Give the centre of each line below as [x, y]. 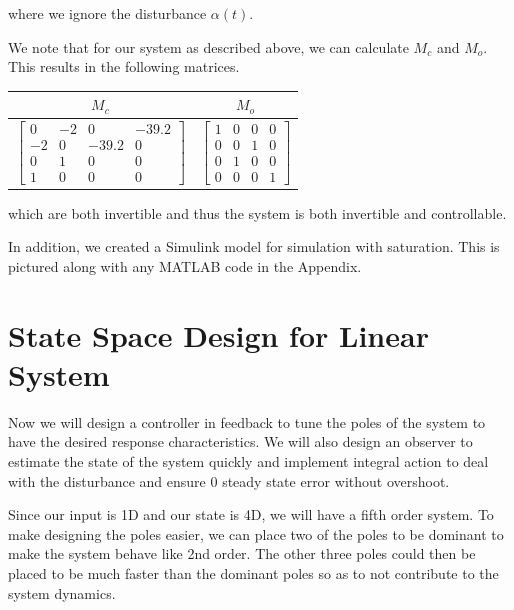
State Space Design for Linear [218, 334]
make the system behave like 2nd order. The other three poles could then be [242, 553]
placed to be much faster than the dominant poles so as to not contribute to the [253, 573]
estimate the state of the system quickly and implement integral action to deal [248, 461]
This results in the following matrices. [124, 66]
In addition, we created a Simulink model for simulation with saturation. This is [254, 246]
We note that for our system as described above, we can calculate [208, 46]
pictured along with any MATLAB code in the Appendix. [185, 265]
